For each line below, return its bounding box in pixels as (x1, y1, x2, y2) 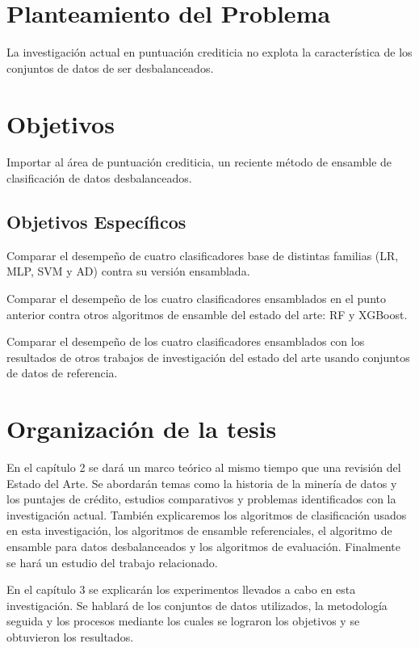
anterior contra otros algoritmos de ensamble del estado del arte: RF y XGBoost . (6, 305, 408, 322)
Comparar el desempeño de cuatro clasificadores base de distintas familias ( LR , (6, 246, 399, 263)
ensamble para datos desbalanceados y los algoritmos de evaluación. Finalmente (6, 538, 400, 555)
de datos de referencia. (6, 364, 118, 381)
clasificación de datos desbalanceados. (6, 170, 192, 187)
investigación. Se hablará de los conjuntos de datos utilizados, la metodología (6, 596, 388, 613)
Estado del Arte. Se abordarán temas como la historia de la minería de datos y (6, 474, 397, 491)
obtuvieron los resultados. (6, 629, 134, 646)
